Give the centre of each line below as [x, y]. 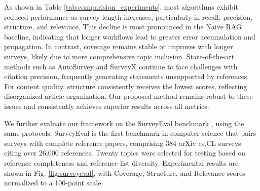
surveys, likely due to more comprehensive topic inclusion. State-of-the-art [119, 56]
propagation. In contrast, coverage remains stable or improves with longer [119, 46]
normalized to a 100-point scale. [54, 183]
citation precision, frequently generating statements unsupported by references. [127, 76]
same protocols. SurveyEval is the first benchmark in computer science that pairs [130, 133]
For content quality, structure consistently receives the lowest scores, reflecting [126, 86]
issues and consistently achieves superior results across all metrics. [107, 106]
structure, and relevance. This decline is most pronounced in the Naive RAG [123, 27]
